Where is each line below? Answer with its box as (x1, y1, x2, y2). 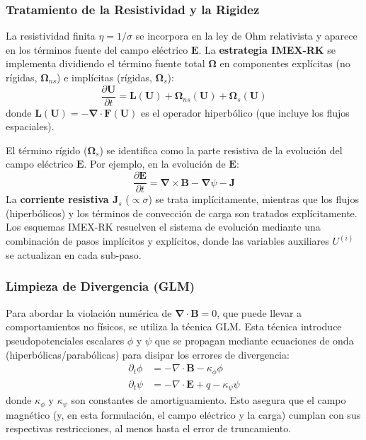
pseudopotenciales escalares (6, 332, 125, 347)
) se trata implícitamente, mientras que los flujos (148, 192, 359, 207)
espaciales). (6, 119, 55, 134)
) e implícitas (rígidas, (57, 70, 152, 84)
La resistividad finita (6, 28, 96, 43)
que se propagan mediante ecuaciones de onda (154, 332, 354, 347)
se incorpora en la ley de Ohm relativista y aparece (135, 28, 358, 43)
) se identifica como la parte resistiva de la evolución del (99, 142, 343, 157)
